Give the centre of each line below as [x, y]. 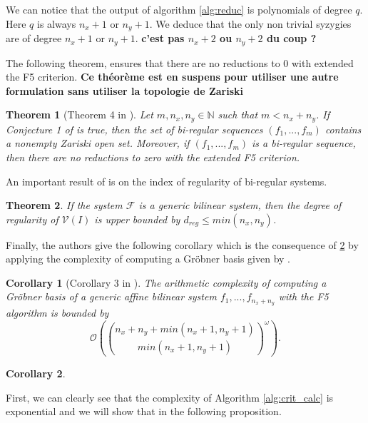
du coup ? [291, 38]
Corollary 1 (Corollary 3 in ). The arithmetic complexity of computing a [166, 282]
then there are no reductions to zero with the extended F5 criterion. [153, 157]
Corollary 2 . [36, 373]
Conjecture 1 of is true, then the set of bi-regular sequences [134, 129]
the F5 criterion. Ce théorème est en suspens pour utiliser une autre [172, 77]
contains [343, 129]
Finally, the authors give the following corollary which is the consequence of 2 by [182, 244]
